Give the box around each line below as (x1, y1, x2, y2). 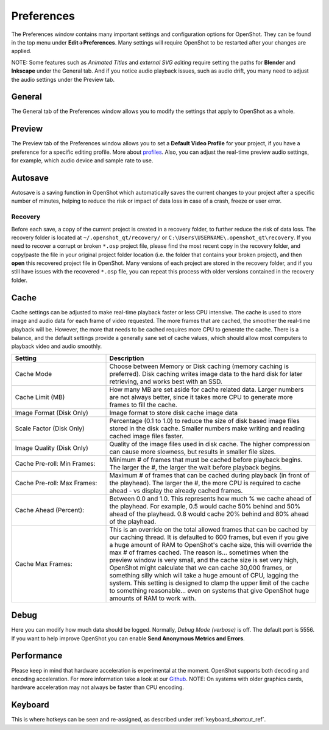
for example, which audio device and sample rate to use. (11, 157, 154, 164)
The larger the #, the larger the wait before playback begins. (109, 463, 283, 471)
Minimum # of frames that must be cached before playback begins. (109, 455, 303, 464)
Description (109, 354, 144, 363)
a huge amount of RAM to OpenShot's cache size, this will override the (109, 540, 313, 549)
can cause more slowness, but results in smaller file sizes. (109, 447, 277, 456)
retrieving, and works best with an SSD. (109, 377, 222, 386)
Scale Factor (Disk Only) (15, 424, 85, 433)
